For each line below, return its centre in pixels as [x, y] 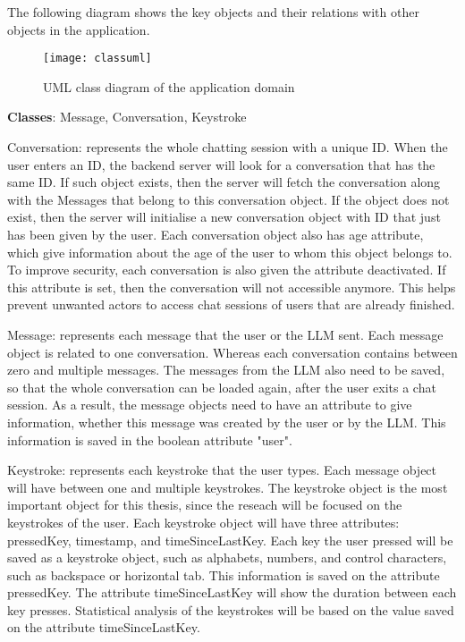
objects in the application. [79, 29]
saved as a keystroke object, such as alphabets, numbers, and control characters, [227, 558]
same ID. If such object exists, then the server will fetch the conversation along [224, 182]
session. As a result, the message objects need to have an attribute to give [210, 405]
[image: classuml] [97, 59]
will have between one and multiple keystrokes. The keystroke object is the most [228, 487]
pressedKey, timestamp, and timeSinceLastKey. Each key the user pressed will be [230, 540]
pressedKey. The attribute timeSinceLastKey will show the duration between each [232, 592]
